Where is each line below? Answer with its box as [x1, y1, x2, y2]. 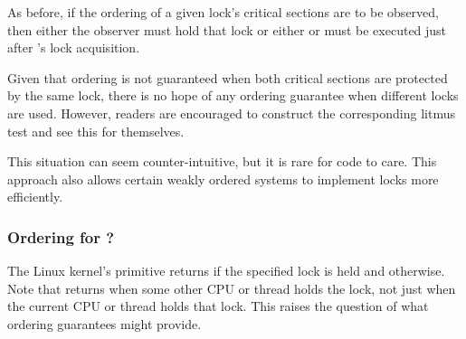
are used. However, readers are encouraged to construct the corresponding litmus [7, 103, 455, 122]
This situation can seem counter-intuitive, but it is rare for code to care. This [7, 152, 437, 171]
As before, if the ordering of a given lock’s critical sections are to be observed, [7, 3, 439, 21]
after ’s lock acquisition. [7, 38, 140, 57]
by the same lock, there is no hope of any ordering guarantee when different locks [7, 86, 459, 105]
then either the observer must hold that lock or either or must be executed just [7, 20, 447, 39]
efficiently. [7, 187, 63, 206]
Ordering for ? [7, 225, 115, 248]
